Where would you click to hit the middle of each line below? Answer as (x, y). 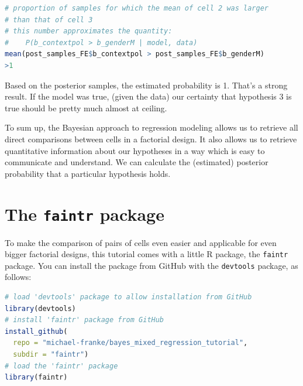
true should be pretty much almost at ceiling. (86, 107)
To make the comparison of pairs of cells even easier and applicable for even (141, 242)
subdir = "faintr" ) (51, 355)
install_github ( (36, 331)
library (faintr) (36, 378)
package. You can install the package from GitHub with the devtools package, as (151, 265)
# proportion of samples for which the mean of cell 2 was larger (137, 8)
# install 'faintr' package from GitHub (85, 320)
